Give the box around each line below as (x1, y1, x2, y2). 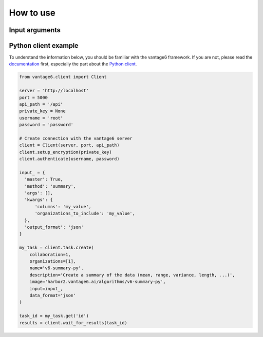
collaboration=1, (29, 252, 71, 257)
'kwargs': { (24, 197, 53, 202)
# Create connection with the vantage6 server (19, 136, 132, 141)
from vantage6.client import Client (19, 74, 107, 80)
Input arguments (9, 26, 61, 34)
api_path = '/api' (19, 101, 63, 107)
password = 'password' (19, 122, 74, 128)
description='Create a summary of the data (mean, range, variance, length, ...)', (29, 272, 235, 278)
